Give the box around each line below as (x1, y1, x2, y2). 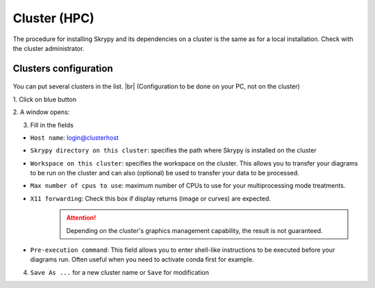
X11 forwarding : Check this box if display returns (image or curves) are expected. (30, 194, 271, 202)
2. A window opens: (12, 108, 70, 116)
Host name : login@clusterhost (30, 133, 119, 142)
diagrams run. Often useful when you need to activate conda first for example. (30, 255, 254, 264)
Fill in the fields (30, 120, 74, 129)
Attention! (66, 214, 97, 222)
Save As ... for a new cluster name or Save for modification (30, 268, 210, 276)
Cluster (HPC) (12, 10, 94, 26)
